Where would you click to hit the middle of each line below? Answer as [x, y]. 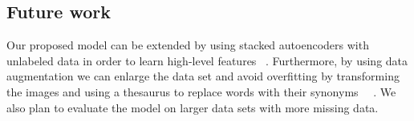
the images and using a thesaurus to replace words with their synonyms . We [201, 91]
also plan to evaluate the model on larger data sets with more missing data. [193, 107]
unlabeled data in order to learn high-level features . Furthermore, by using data [207, 60]
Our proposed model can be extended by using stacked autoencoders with [188, 45]
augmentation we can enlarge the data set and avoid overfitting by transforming [203, 76]
